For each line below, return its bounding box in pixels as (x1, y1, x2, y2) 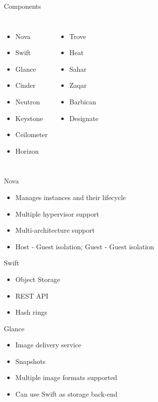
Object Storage (15, 274, 60, 284)
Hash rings (15, 307, 47, 317)
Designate (69, 113, 99, 123)
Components (4, 1, 41, 11)
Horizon (15, 145, 39, 156)
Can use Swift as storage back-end (15, 389, 118, 399)
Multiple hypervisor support (15, 208, 100, 219)
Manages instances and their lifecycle (15, 192, 126, 202)
